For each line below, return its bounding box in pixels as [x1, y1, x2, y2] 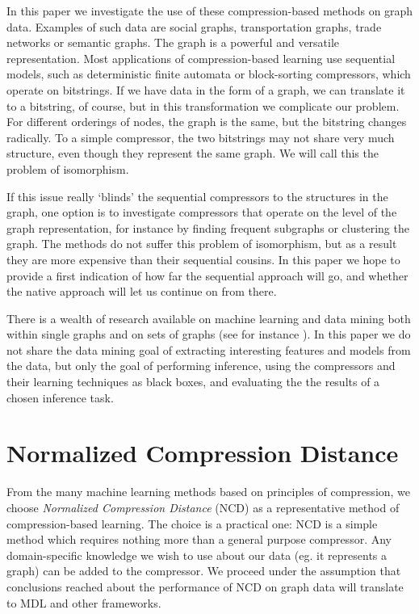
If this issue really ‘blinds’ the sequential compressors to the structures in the [6, 187, 388, 204]
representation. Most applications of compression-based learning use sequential [6, 49, 396, 66]
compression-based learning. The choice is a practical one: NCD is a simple [6, 515, 378, 532]
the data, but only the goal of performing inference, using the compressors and [6, 357, 396, 374]
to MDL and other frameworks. [6, 594, 161, 611]
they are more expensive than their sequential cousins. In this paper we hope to [6, 250, 400, 267]
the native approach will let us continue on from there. [6, 283, 277, 300]
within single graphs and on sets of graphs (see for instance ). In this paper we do [6, 326, 411, 343]
